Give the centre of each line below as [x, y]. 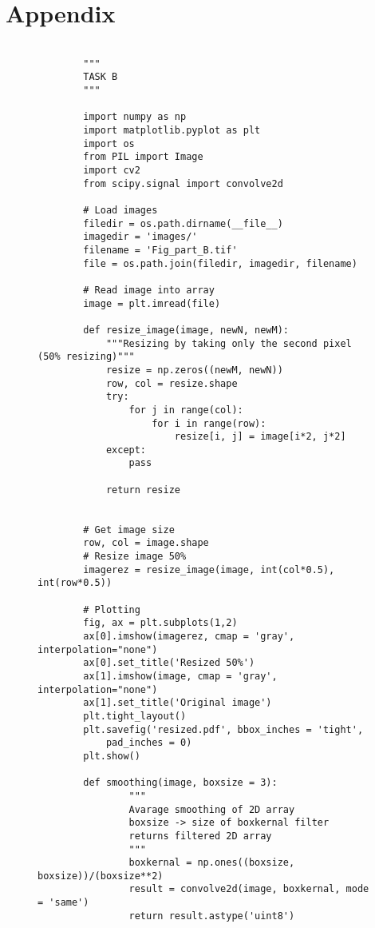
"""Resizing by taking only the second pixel [229, 343]
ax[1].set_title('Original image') [178, 703]
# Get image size [129, 530]
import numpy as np [135, 117]
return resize [143, 490]
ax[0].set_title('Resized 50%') [169, 663]
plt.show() [112, 756]
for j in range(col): [186, 410]
